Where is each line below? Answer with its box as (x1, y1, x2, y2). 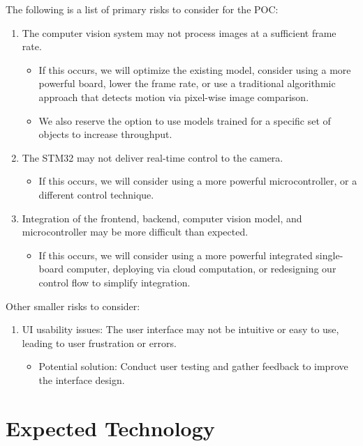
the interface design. (38, 372, 125, 387)
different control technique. (38, 187, 154, 201)
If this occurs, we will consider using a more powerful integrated (38, 247, 313, 262)
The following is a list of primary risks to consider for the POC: (6, 2, 279, 16)
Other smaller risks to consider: (6, 298, 140, 313)
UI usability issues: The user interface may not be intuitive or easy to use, (22, 322, 339, 337)
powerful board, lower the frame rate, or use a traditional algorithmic (38, 76, 336, 91)
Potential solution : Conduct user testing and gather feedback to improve (38, 359, 348, 374)
